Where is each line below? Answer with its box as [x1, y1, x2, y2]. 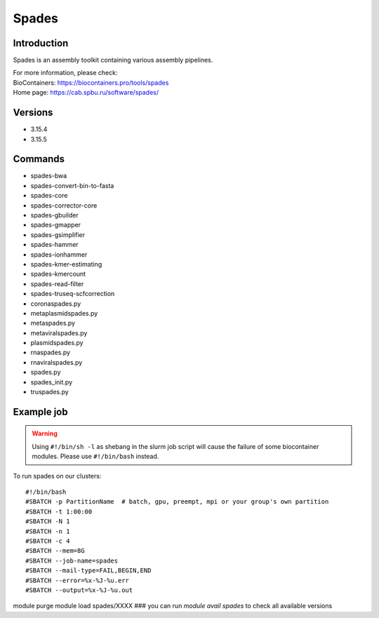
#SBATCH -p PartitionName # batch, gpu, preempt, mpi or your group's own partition [25, 498, 329, 506]
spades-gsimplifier [30, 230, 86, 239]
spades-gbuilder [30, 211, 79, 219]
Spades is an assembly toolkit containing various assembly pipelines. [13, 56, 213, 65]
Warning [32, 429, 58, 438]
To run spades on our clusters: [13, 471, 102, 480]
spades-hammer [30, 241, 79, 249]
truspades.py [30, 388, 69, 396]
